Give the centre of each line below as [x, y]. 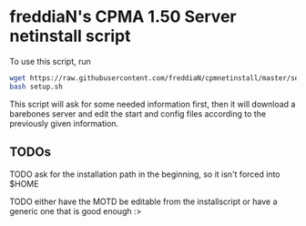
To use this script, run [50, 61]
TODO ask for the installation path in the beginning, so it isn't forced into [145, 174]
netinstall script [70, 36]
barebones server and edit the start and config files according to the [138, 113]
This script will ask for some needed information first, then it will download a [153, 104]
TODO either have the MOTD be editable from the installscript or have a [143, 201]
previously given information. [64, 123]
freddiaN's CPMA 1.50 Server [123, 17]
